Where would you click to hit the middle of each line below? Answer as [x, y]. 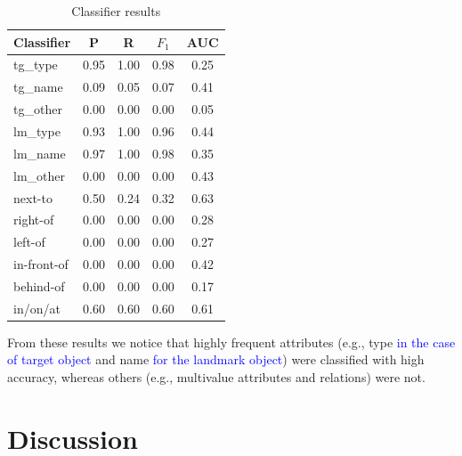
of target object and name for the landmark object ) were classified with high [216, 359]
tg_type [36, 65]
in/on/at [37, 308]
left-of [29, 242]
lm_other [39, 175]
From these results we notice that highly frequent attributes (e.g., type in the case [231, 342]
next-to [33, 197]
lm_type [37, 130]
